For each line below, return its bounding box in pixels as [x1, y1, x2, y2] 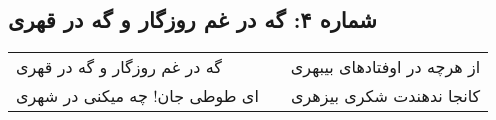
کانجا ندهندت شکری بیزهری [291, 84, 481, 108]
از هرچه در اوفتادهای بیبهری [290, 55, 481, 79]
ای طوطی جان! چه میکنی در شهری [16, 84, 259, 108]
